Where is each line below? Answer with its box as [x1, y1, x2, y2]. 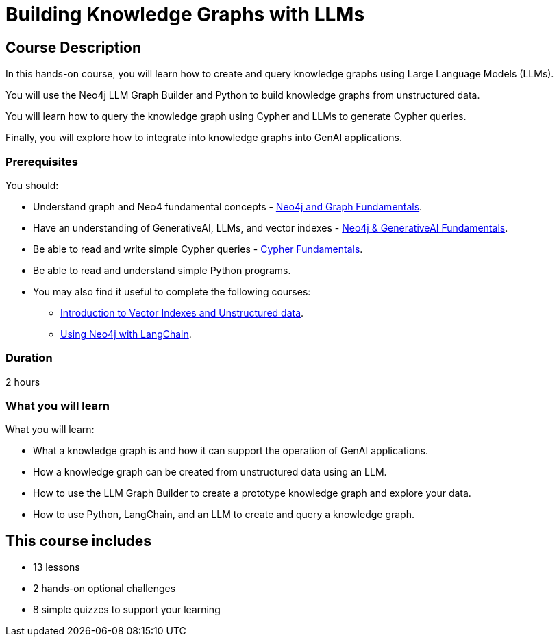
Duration [5, 351, 53, 365]
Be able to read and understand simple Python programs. [33, 264, 291, 276]
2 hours [5, 375, 40, 388]
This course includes [5, 532, 152, 550]
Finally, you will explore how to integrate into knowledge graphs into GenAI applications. [5, 132, 402, 144]
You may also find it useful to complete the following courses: [33, 285, 311, 297]
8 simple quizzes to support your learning [33, 604, 221, 616]
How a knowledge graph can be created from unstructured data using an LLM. [33, 466, 387, 478]
